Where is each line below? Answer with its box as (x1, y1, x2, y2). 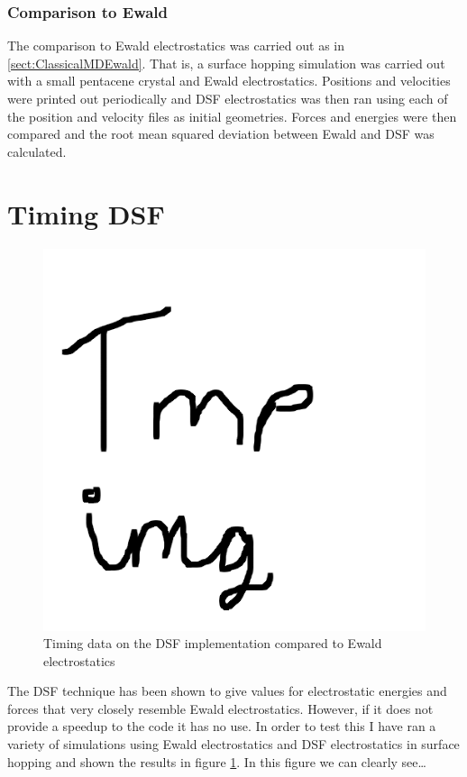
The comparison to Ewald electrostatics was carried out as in (7, 36, 345, 55)
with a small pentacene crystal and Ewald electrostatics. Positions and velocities (7, 71, 451, 90)
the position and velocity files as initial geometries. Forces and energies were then (7, 106, 457, 125)
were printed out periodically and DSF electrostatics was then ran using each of (7, 89, 448, 107)
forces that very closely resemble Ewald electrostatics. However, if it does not (7, 699, 434, 718)
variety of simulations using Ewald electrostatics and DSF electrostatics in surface (7, 735, 460, 754)
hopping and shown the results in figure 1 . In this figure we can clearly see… (7, 752, 426, 771)
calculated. (7, 142, 67, 160)
